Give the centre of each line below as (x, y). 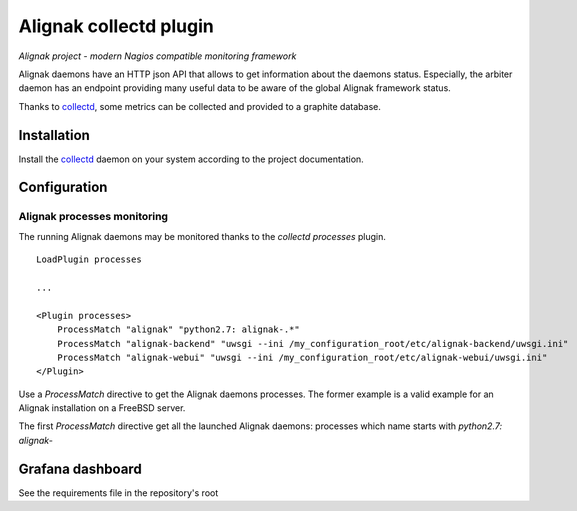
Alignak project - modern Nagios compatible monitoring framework (157, 56)
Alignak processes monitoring (93, 217)
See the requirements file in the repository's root (118, 492)
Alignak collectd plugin (116, 26)
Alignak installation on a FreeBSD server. (102, 408)
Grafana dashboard (80, 468)
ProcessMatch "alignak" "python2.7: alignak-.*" (178, 329)
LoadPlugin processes (89, 259)
